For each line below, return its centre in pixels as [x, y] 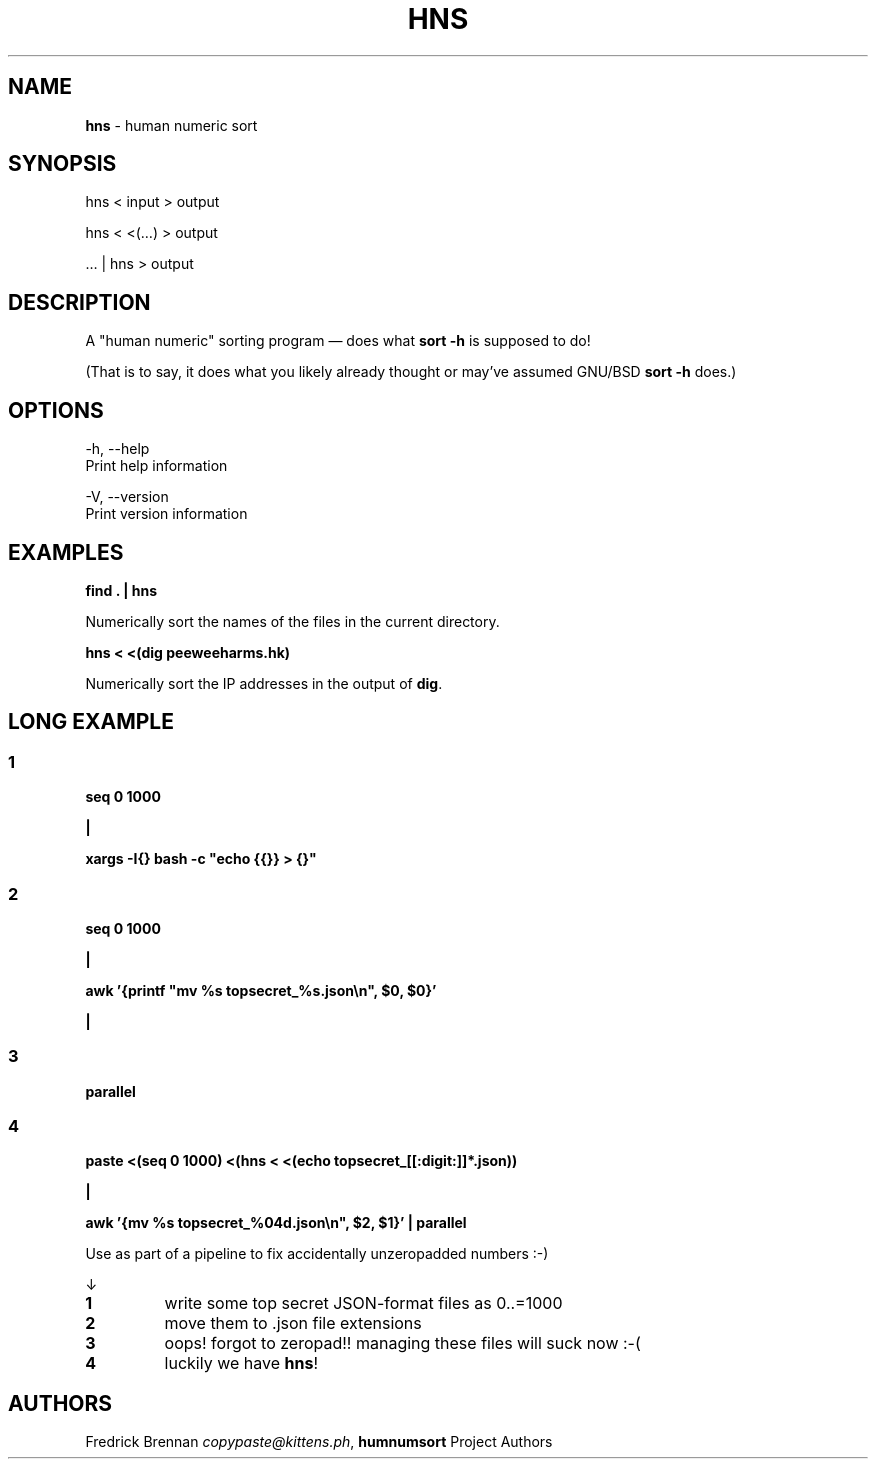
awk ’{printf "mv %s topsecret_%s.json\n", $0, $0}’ [261, 990]
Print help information [156, 466]
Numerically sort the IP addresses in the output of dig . [264, 683]
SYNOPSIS [62, 164]
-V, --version [127, 497]
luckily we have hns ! [241, 1363]
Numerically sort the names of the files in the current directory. [292, 621]
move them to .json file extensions [293, 1323]
